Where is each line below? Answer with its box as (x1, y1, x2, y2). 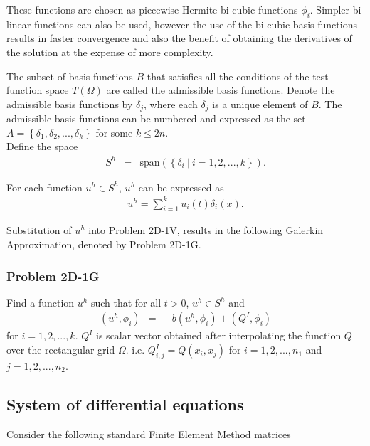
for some (95, 124, 133, 139)
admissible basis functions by (6, 96, 133, 111)
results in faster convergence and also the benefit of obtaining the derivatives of (6, 31, 352, 46)
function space (6, 83, 69, 97)
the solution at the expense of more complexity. (6, 44, 213, 59)
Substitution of (6, 223, 72, 238)
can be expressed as (138, 179, 224, 194)
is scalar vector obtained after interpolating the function (96, 328, 342, 343)
